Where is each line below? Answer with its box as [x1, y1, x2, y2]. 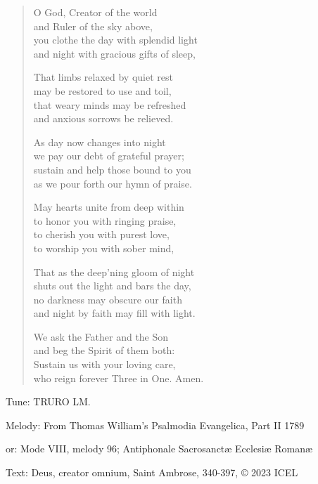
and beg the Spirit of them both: [33, 343, 175, 358]
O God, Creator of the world [33, 5, 158, 19]
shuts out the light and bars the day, [33, 278, 191, 293]
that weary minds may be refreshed [33, 97, 186, 112]
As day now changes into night [33, 134, 166, 149]
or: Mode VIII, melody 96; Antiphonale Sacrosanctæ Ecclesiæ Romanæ [6, 441, 313, 456]
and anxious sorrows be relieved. [33, 111, 174, 126]
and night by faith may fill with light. [33, 306, 196, 320]
